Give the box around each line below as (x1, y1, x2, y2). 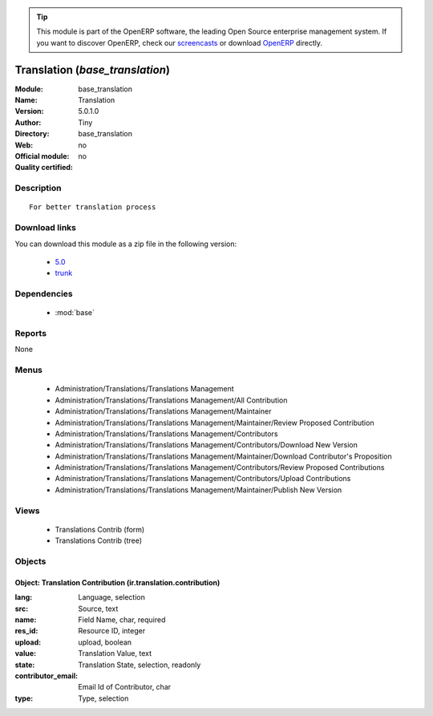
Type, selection (78, 694, 129, 703)
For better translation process (29, 203, 156, 212)
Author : (14, 117, 42, 127)
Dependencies (14, 289, 74, 300)
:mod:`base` (55, 308, 95, 318)
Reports (14, 328, 47, 339)
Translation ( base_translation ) (14, 63, 170, 76)
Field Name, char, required (78, 614, 166, 625)
